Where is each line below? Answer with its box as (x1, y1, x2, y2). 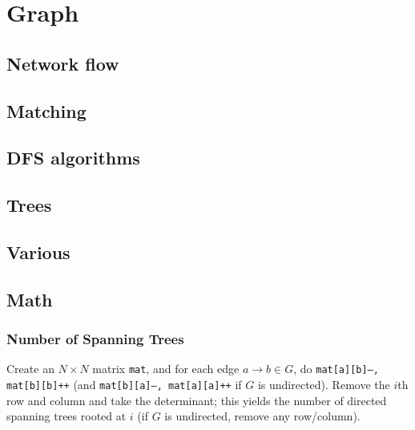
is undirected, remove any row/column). (164, 408, 361, 424)
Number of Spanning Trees (6, 328, 184, 348)
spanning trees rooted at (6, 408, 127, 424)
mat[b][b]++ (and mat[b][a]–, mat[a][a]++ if (6, 375, 242, 392)
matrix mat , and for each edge (92, 360, 240, 377)
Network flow (6, 51, 119, 75)
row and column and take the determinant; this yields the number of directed (6, 391, 387, 408)
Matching (6, 98, 87, 123)
